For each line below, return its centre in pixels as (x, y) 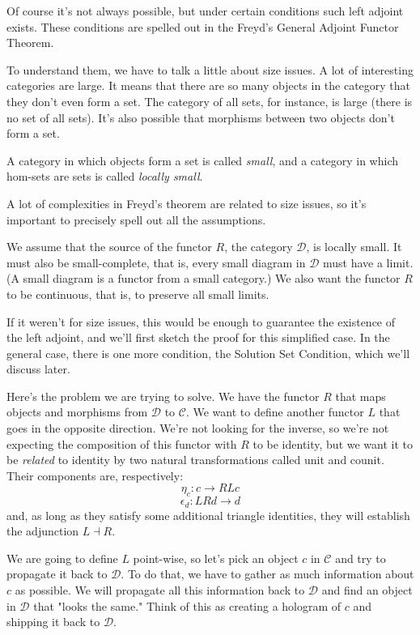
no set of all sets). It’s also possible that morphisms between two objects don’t (201, 117)
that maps (361, 396)
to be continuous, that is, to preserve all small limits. (138, 294)
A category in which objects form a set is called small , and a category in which (203, 160)
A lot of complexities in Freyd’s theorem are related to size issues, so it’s (187, 203)
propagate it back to (57, 574)
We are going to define (62, 558)
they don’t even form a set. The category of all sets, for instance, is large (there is (210, 101)
